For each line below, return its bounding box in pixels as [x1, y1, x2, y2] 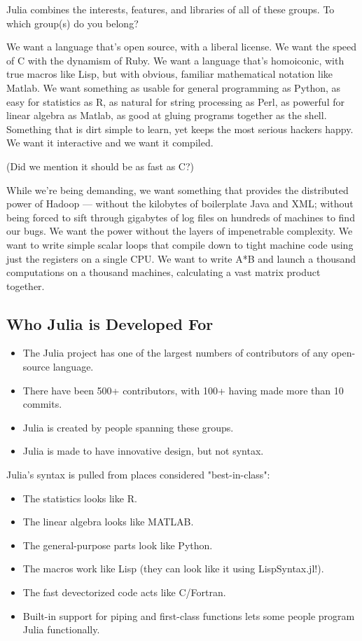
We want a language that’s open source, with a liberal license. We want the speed [6, 39, 357, 54]
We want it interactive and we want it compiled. [6, 135, 214, 150]
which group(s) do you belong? [6, 15, 139, 30]
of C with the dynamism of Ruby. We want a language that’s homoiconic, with [6, 53, 344, 67]
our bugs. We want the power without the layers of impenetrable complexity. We [6, 223, 353, 238]
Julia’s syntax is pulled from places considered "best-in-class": [6, 467, 270, 482]
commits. [22, 397, 62, 411]
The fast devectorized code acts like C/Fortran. [22, 585, 226, 600]
